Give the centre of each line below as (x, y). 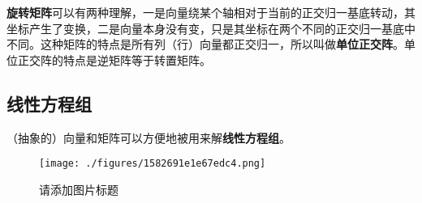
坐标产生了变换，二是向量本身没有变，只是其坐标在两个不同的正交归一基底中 (211, 28)
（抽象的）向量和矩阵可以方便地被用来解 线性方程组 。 (149, 137)
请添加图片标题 (79, 189)
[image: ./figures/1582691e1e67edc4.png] (153, 164)
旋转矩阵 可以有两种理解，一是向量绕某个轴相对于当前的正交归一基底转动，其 (211, 12)
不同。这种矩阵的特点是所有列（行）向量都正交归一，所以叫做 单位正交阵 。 (205, 44)
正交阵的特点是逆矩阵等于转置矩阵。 (114, 59)
